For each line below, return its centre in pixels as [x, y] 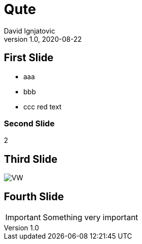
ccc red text [43, 106]
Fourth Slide [34, 196]
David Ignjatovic [30, 31]
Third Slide [31, 159]
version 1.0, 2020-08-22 [43, 39]
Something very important [90, 218]
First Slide [29, 58]
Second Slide [29, 123]
